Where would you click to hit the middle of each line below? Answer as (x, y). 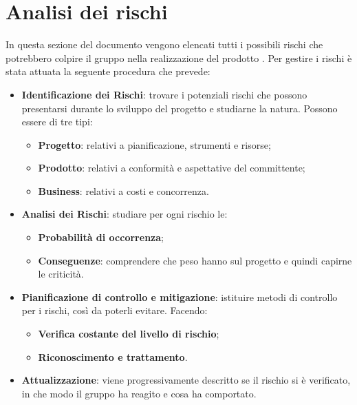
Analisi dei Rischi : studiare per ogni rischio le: (125, 214)
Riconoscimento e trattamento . (113, 356)
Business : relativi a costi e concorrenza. (123, 190)
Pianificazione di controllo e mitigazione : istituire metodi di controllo (180, 297)
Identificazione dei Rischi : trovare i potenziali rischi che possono (164, 94)
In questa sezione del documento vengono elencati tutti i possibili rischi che (164, 44)
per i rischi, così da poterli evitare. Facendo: (115, 310)
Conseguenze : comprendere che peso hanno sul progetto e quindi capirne (195, 260)
